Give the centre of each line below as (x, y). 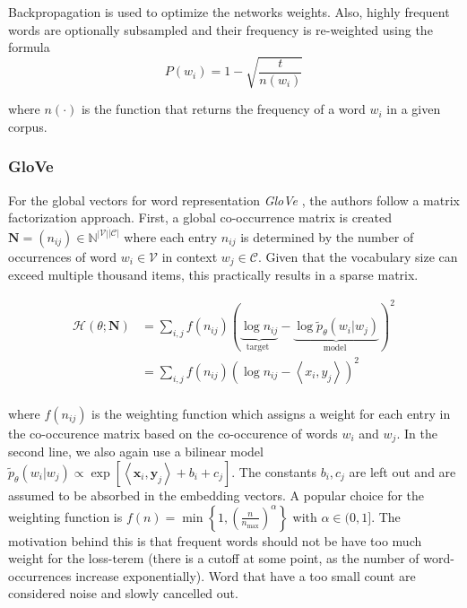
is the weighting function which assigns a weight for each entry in (271, 413)
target (258, 347)
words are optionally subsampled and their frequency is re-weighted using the (221, 29)
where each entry (171, 236)
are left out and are (402, 472)
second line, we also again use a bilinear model (136, 452)
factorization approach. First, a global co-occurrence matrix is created (200, 217)
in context (190, 256)
